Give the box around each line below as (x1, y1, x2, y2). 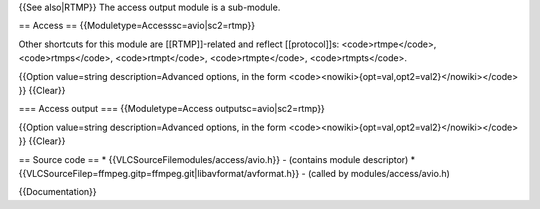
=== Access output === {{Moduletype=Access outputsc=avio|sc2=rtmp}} (18, 103, 325, 115)
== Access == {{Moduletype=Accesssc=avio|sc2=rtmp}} (18, 20, 255, 32)
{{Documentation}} (18, 186, 97, 198)
